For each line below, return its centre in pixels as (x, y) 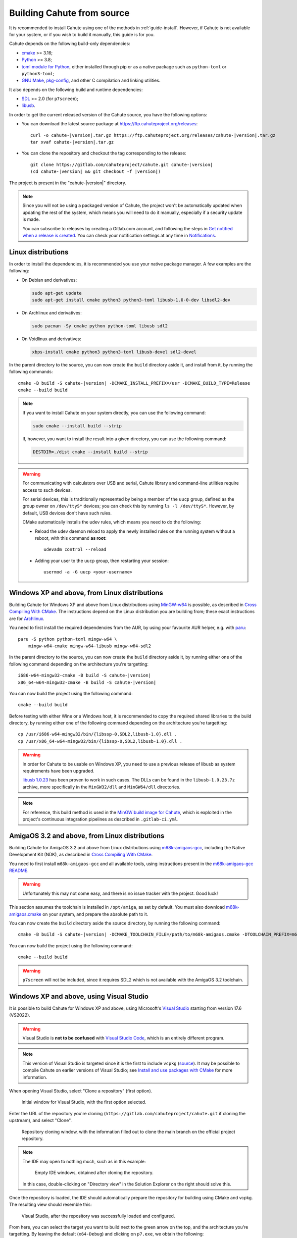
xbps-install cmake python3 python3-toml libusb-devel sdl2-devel (114, 352)
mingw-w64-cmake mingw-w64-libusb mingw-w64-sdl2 (89, 646)
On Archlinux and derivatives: (51, 312)
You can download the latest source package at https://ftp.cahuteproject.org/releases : (110, 124)
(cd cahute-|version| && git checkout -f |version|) (96, 172)
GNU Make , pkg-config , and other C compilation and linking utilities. (91, 80)
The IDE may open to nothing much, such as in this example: (84, 1161)
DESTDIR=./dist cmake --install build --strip (90, 452)
